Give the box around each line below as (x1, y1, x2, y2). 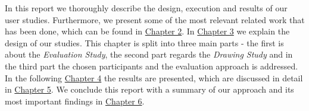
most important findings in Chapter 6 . (5, 94, 145, 107)
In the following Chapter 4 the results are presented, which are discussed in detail (5, 71, 303, 84)
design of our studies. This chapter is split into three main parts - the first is (5, 36, 284, 49)
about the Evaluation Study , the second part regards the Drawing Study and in (5, 48, 293, 61)
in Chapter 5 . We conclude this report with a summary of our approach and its (5, 83, 294, 96)
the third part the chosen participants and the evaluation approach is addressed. (5, 59, 298, 72)
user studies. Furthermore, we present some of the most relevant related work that (5, 13, 305, 26)
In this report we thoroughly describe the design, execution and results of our (5, 2, 288, 14)
